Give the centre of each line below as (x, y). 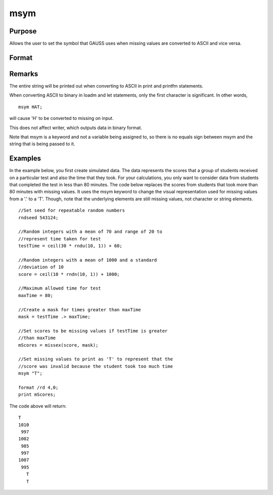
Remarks (24, 74)
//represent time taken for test (60, 239)
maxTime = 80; (36, 295)
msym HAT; (30, 107)
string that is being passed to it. (42, 144)
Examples (25, 159)
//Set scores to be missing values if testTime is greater (93, 331)
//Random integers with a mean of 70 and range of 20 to (90, 232)
